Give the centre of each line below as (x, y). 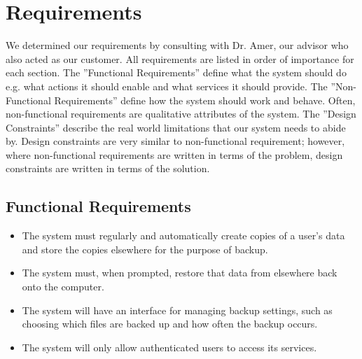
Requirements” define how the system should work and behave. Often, (205, 100)
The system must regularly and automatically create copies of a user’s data (183, 235)
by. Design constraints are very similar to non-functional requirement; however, (175, 141)
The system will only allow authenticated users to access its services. (169, 347)
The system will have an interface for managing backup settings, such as (177, 310)
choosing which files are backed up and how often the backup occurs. (170, 324)
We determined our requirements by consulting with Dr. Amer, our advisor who (177, 45)
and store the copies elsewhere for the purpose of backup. (145, 249)
